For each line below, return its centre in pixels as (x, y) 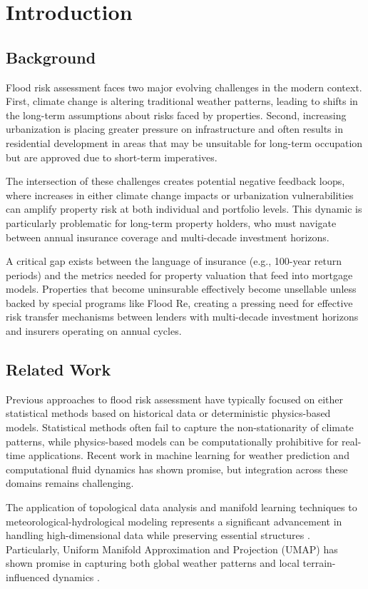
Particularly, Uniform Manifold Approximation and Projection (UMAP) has (172, 549)
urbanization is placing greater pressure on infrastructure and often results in (174, 129)
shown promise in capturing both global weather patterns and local (153, 563)
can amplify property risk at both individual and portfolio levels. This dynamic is (184, 209)
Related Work (58, 369)
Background (51, 57)
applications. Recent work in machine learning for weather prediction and (189, 455)
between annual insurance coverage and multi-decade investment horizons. (168, 237)
